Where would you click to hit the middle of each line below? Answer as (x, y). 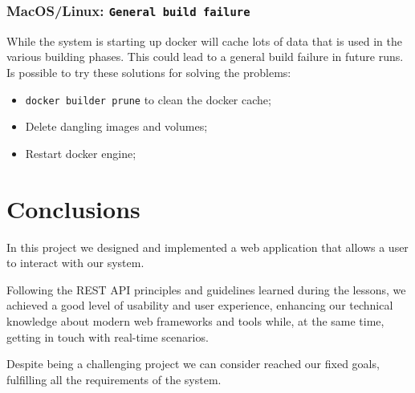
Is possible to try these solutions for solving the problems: (149, 72)
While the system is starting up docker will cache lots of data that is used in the (204, 41)
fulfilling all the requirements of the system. (114, 379)
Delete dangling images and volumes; (116, 126)
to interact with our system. (75, 263)
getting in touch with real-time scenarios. (108, 336)
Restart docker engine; (81, 153)
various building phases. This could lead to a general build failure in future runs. (205, 57)
